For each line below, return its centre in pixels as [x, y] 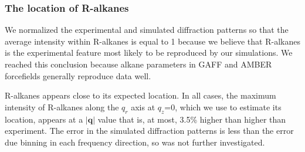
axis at [143, 107]
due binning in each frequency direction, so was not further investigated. [135, 142]
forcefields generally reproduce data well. [78, 75]
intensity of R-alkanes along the [62, 107]
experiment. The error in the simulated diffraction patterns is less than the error [149, 131]
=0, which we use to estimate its [223, 107]
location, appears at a [44, 119]
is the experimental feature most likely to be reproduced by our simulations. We [149, 53]
